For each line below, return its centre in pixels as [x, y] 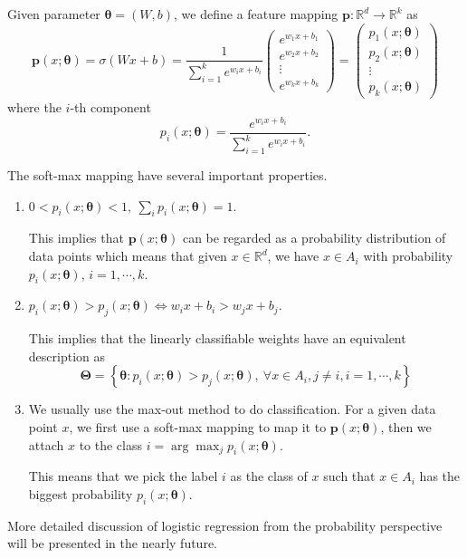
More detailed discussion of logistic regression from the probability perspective [225, 525]
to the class [111, 444]
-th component [110, 107]
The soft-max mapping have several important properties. [167, 175]
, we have [293, 256]
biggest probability [81, 494]
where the [34, 107]
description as [67, 356]
